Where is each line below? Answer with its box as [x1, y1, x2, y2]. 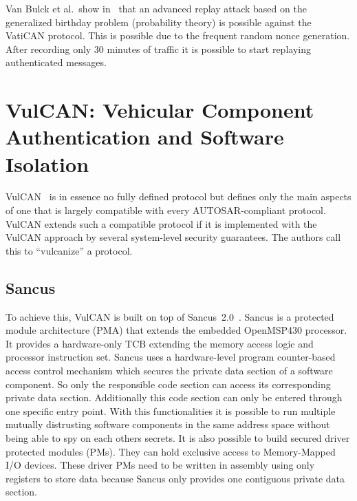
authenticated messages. [6, 55, 107, 70]
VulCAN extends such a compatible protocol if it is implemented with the [6, 216, 317, 231]
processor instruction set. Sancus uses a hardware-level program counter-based [6, 350, 336, 364]
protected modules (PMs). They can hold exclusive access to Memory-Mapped [6, 444, 336, 458]
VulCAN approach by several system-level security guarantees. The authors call [6, 230, 341, 244]
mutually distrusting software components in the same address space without [6, 417, 330, 431]
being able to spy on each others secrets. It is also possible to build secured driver [6, 430, 350, 445]
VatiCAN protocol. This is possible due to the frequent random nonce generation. [6, 28, 350, 43]
